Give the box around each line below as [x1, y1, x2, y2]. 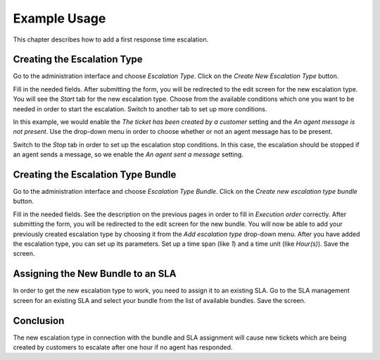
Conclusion [13, 314, 65, 327]
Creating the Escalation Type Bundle [13, 169, 177, 180]
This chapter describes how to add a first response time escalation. [13, 35, 209, 44]
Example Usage [13, 11, 106, 26]
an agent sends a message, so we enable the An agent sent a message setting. [13, 150, 244, 159]
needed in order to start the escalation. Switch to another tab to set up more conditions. [13, 104, 267, 113]
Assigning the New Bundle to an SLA [13, 268, 177, 280]
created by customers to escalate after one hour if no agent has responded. [13, 343, 233, 352]
